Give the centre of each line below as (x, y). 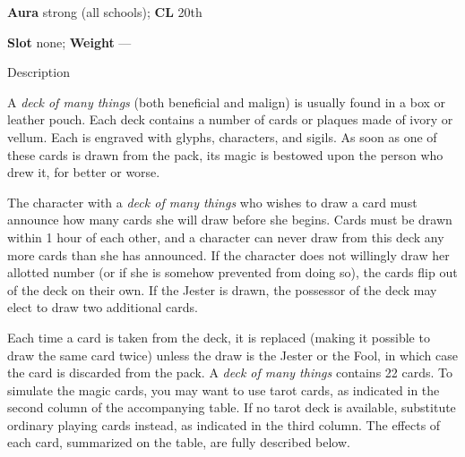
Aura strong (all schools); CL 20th (105, 12)
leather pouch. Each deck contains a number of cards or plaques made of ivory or (230, 119)
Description (39, 72)
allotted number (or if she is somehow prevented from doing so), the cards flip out (232, 272)
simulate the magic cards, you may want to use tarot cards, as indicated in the (224, 389)
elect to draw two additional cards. (103, 307)
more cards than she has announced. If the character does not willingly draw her (228, 254)
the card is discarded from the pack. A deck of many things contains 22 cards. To (230, 372)
